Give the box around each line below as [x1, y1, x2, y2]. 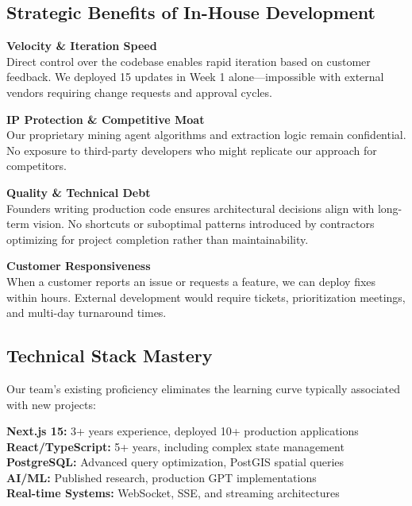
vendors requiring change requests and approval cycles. [6, 83, 272, 100]
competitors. [6, 157, 67, 174]
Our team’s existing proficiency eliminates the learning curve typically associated [6, 380, 400, 396]
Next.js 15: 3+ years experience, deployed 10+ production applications [6, 423, 359, 439]
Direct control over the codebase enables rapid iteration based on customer [6, 52, 371, 69]
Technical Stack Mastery [6, 343, 213, 368]
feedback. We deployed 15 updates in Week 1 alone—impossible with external [6, 68, 384, 85]
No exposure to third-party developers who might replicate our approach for [6, 141, 377, 158]
